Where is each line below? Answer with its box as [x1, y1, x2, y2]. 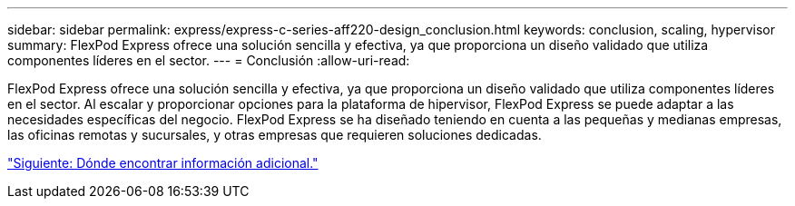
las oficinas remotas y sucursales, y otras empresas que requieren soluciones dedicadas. [7, 127, 542, 142]
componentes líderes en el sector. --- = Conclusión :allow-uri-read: [7, 53, 410, 68]
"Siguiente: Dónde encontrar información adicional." [7, 155, 319, 171]
